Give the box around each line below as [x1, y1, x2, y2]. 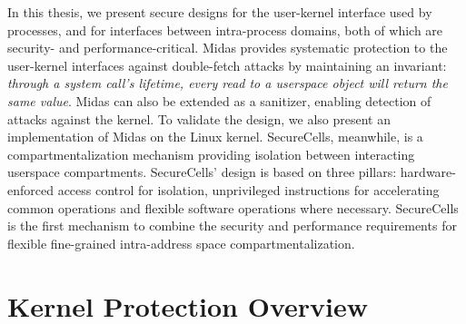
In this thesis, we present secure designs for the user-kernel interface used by [7, 3, 432, 21]
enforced [7, 180, 54, 199]
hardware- [400, 162, 456, 182]
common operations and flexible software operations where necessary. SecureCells [7, 198, 459, 217]
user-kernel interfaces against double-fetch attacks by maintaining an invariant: [7, 55, 447, 74]
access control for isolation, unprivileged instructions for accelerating [57, 180, 440, 199]
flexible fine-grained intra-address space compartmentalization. [7, 233, 355, 252]
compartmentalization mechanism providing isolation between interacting [7, 144, 415, 163]
